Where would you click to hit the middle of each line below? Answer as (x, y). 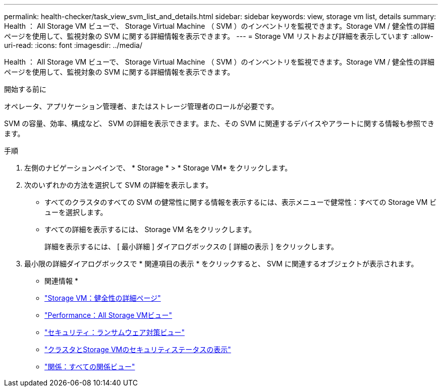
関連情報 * (61, 281)
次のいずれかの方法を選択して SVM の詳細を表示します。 (119, 185)
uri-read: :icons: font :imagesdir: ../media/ (73, 45)
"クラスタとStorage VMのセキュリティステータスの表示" (138, 349)
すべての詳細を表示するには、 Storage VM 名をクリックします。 (150, 229)
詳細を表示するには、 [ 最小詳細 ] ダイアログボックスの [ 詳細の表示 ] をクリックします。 (191, 246)
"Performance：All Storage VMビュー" (108, 315)
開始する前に (25, 89)
